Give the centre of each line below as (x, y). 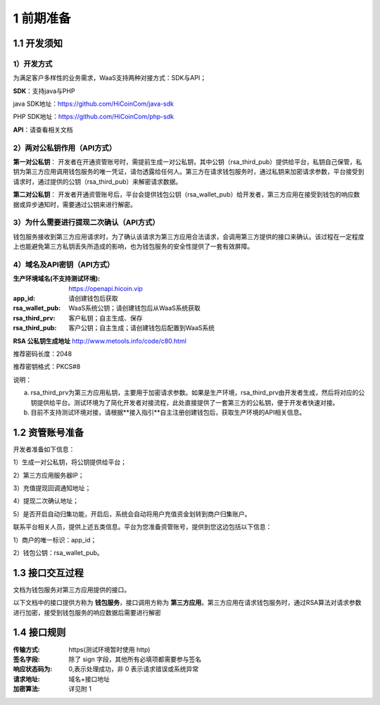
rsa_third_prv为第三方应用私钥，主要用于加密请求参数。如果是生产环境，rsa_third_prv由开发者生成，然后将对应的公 (198, 393)
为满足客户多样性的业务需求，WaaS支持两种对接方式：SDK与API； (110, 78)
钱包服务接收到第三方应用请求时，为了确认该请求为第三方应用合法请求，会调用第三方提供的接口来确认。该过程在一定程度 (189, 237)
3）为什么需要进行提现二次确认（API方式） (86, 223)
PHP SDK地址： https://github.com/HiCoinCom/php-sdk (94, 117)
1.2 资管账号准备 (49, 432)
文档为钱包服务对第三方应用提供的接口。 (71, 589)
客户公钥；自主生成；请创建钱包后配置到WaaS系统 (141, 328)
